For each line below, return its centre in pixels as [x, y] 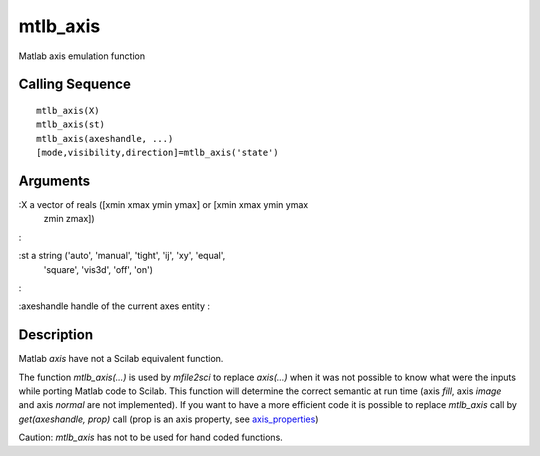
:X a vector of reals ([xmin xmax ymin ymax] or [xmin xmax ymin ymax [163, 205]
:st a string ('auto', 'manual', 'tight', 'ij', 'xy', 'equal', [122, 256]
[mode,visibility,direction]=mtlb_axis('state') [157, 153]
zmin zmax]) [69, 219]
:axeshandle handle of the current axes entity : [114, 306]
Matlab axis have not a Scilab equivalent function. [121, 359]
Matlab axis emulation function [81, 56]
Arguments [54, 180]
